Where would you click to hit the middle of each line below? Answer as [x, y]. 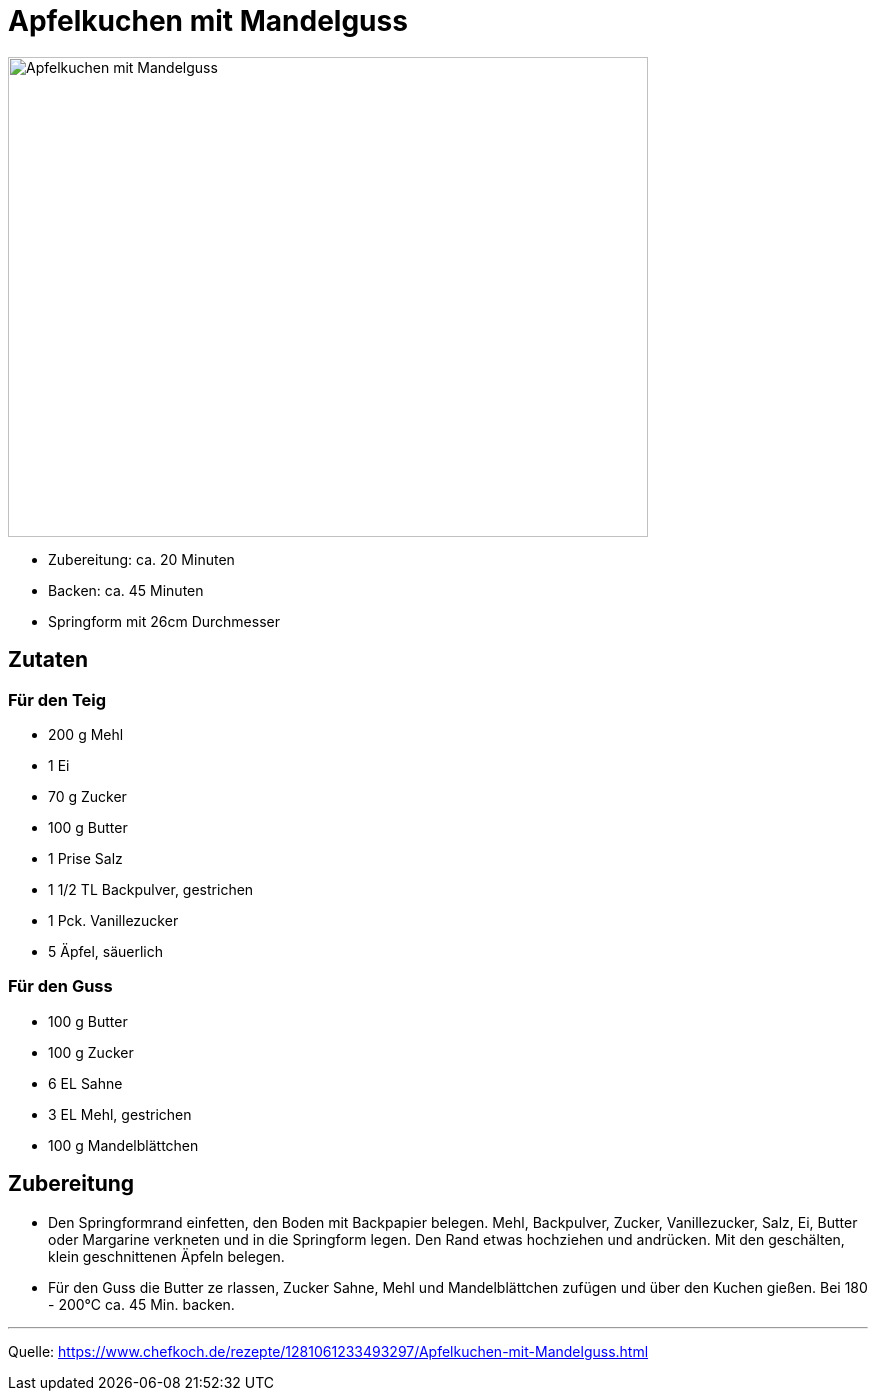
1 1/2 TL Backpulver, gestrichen [151, 889]
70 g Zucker [87, 796]
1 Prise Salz [85, 858]
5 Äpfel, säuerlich [106, 951]
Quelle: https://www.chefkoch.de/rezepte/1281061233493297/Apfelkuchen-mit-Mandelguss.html [328, 1351]
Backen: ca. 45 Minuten [126, 590]
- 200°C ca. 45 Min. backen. [141, 1304]
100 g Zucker [91, 1052]
